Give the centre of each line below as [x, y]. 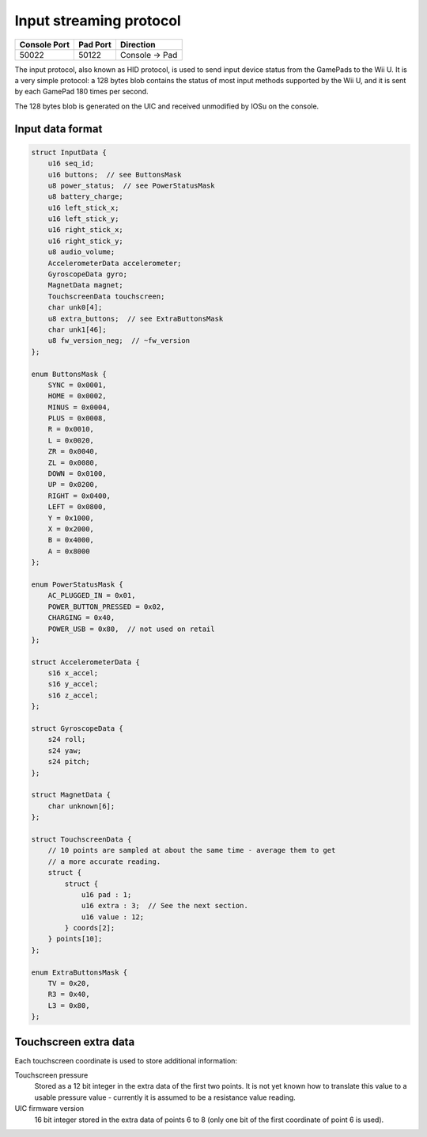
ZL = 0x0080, [73, 462]
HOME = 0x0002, [77, 396]
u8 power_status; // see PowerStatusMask [131, 185]
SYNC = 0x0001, [77, 385]
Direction [138, 44]
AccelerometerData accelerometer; [115, 263]
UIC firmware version [49, 1108]
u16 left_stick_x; [83, 207]
